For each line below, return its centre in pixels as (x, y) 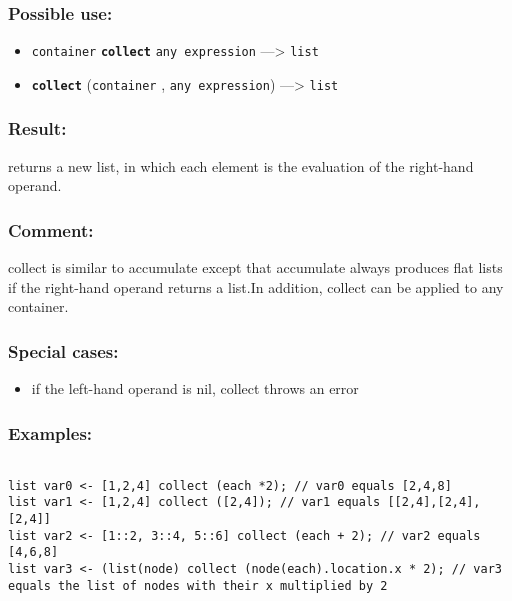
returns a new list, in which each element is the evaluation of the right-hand (241, 165)
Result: (37, 128)
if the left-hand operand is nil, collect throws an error (195, 388)
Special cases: (63, 350)
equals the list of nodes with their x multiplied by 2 (198, 585)
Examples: (50, 432)
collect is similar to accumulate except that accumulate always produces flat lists (255, 267)
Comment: (51, 229)
